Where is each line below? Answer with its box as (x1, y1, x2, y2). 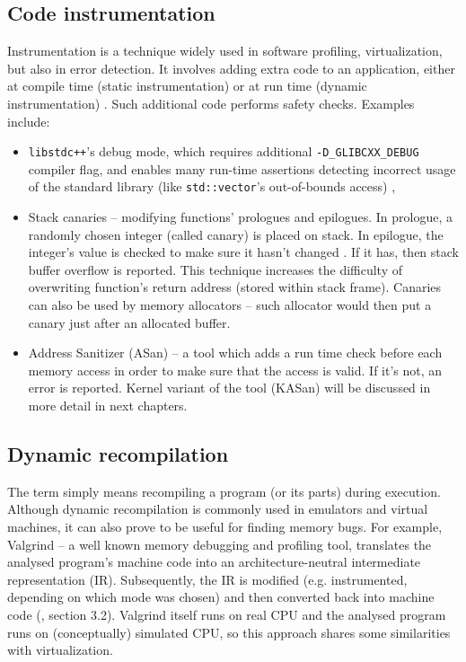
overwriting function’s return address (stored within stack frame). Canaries (28, 278, 442, 296)
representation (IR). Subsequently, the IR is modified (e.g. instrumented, (7, 569, 408, 588)
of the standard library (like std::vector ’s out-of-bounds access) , (28, 177, 396, 196)
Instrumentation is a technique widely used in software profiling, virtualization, (7, 41, 443, 60)
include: (7, 111, 50, 130)
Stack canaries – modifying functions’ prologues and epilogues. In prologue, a (28, 207, 453, 226)
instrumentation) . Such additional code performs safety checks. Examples (7, 93, 415, 112)
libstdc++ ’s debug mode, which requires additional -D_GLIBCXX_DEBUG (28, 142, 419, 161)
